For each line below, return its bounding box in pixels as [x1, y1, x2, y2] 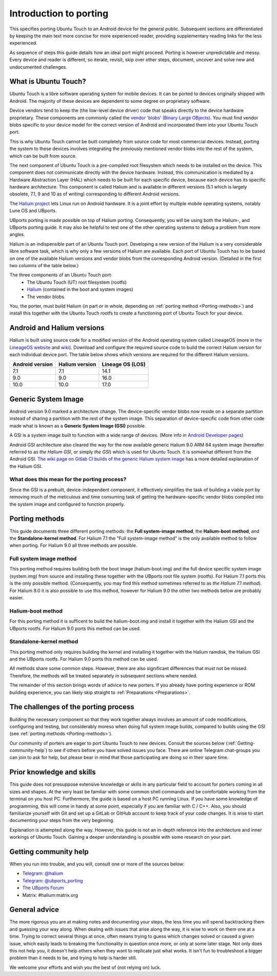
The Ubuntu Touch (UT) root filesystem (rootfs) [27, 279, 127, 285]
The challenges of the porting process [9, 703, 134, 711]
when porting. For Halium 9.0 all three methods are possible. [9, 542, 137, 548]
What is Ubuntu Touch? [9, 77, 87, 86]
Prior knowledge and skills [9, 768, 96, 777]
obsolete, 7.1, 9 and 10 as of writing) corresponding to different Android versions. [9, 191, 180, 197]
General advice [9, 905, 59, 914]
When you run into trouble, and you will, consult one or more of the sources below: [9, 861, 185, 867]
